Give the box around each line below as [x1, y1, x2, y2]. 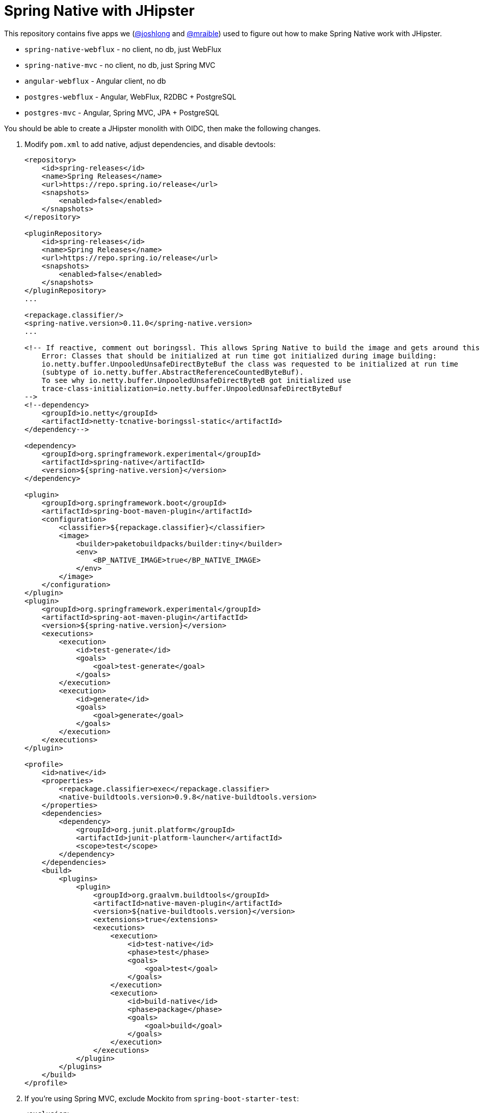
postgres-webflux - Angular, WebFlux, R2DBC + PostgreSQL [24, 92, 236, 101]
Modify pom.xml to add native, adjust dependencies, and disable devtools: [24, 139, 276, 149]
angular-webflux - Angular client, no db [24, 76, 166, 85]
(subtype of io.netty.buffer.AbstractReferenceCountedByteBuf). [41, 368, 304, 376]
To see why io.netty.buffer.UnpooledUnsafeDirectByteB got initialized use [41, 376, 351, 384]
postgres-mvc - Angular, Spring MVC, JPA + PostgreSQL [24, 108, 220, 117]
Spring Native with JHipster [4, 2, 195, 19]
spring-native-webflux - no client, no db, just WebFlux [24, 44, 222, 54]
